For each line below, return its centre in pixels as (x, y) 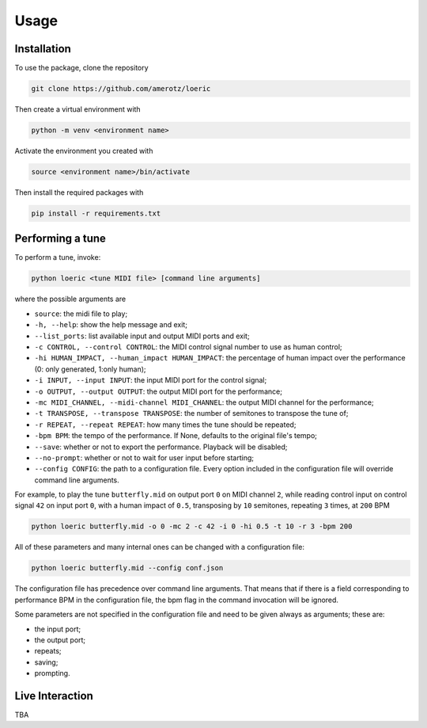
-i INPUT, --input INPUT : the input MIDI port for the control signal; (151, 380)
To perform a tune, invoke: (58, 257)
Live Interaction (54, 696)
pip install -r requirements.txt (96, 213)
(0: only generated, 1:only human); (90, 369)
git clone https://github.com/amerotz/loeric (121, 89)
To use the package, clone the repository (82, 68)
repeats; (48, 651)
